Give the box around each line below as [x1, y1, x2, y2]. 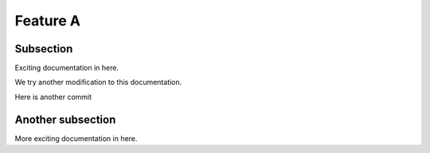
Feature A [14, 12, 81, 29]
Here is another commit [14, 92, 92, 101]
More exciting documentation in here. [14, 133, 138, 143]
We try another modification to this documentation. [14, 78, 182, 87]
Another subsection [14, 113, 116, 126]
